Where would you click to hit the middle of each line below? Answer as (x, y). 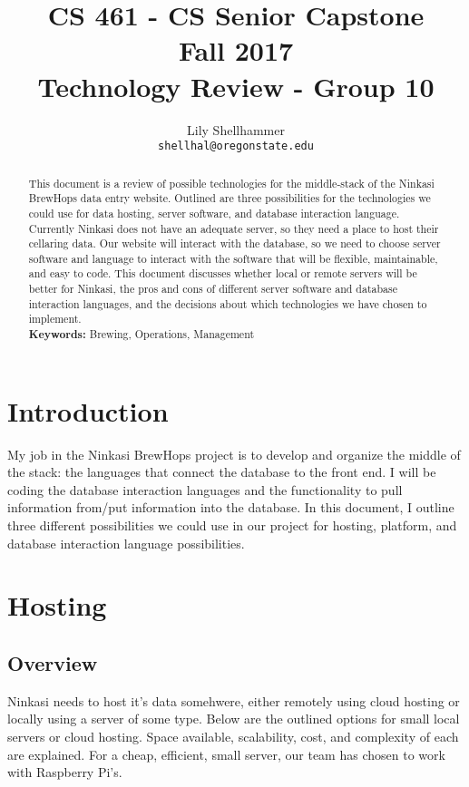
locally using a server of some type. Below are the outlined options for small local (234, 719)
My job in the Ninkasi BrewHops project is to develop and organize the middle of (234, 454)
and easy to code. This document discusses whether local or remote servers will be (223, 273)
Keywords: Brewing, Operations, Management (142, 335)
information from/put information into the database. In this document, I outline (231, 507)
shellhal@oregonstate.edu (236, 146)
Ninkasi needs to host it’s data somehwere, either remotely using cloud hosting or (234, 700)
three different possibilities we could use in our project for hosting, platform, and (232, 525)
